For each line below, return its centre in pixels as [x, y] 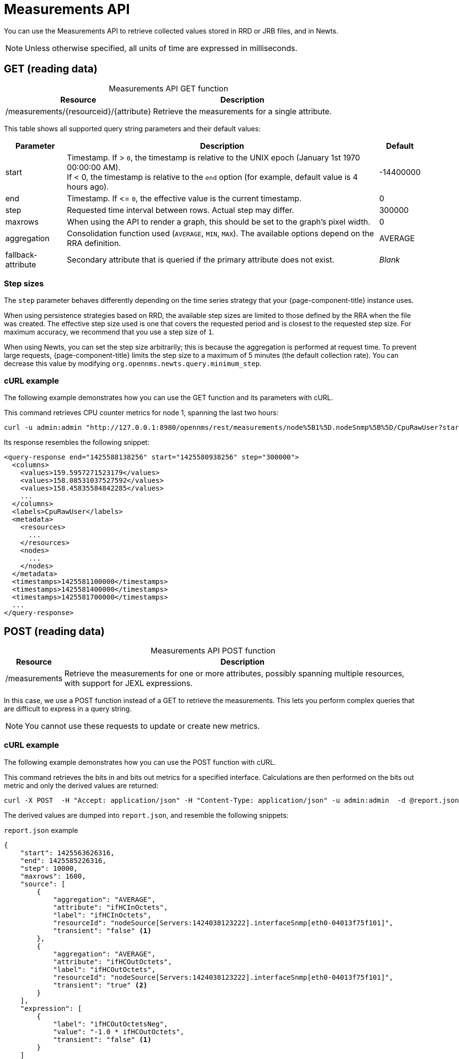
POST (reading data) [54, 631]
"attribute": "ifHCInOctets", [111, 907]
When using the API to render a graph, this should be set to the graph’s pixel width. [219, 221]
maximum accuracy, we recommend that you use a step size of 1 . [109, 332]
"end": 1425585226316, [63, 860]
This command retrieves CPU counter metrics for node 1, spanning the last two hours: [141, 413]
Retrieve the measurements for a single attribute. [242, 111]
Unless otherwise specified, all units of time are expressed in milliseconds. [161, 48]
